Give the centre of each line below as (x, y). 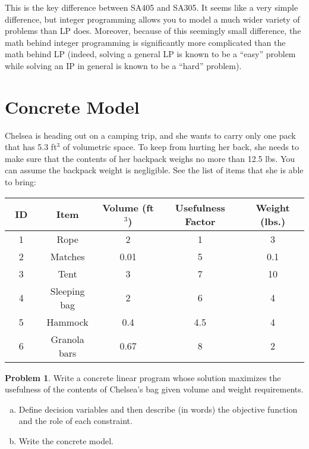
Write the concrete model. (66, 441)
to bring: (21, 182)
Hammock (67, 322)
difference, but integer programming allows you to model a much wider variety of (152, 19)
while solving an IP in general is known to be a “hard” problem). (123, 65)
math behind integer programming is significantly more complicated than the (145, 42)
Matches (67, 256)
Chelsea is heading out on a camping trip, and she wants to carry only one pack (150, 135)
